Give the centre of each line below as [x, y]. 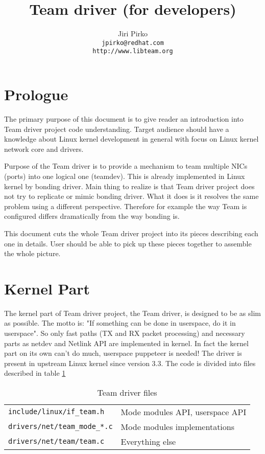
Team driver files [127, 392]
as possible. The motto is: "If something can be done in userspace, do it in [120, 323]
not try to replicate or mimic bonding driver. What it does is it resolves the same [131, 196]
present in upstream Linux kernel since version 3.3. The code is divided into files [130, 363]
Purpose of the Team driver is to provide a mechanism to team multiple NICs [126, 166]
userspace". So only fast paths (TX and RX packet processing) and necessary [125, 333]
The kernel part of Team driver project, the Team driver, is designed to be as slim [132, 313]
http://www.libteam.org [133, 51]
